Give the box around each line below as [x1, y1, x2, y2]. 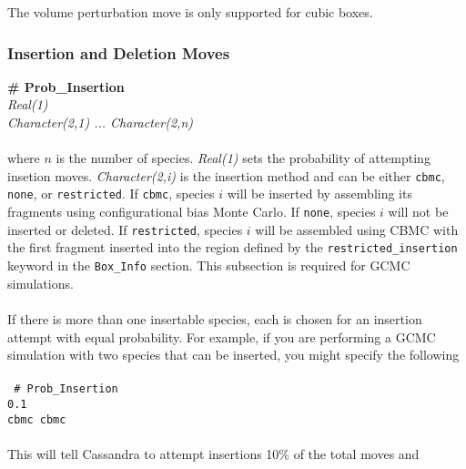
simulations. [7, 273, 74, 292]
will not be [388, 202, 449, 221]
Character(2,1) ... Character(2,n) [7, 113, 193, 131]
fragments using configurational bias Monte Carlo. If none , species [7, 202, 376, 221]
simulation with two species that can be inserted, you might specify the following [7, 345, 460, 364]
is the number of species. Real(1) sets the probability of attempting [56, 148, 431, 168]
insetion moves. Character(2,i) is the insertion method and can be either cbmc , [7, 166, 445, 185]
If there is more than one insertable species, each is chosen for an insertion [7, 309, 422, 328]
